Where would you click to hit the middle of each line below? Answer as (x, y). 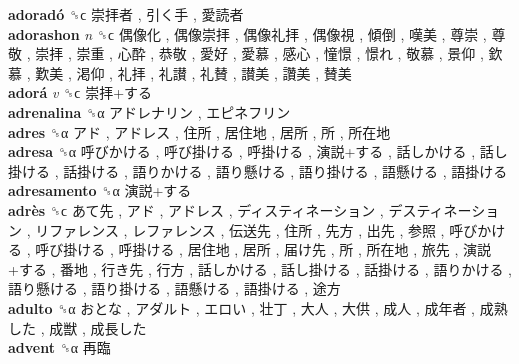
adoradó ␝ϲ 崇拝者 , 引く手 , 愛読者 (126, 14)
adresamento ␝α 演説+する (100, 190)
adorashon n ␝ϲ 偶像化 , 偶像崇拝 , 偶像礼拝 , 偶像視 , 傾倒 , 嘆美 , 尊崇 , (247, 33)
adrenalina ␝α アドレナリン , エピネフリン (149, 111)
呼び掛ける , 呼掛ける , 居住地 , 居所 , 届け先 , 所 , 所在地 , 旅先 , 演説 (263, 249)
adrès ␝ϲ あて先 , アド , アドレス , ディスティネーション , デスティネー (240, 209)
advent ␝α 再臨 (59, 347)
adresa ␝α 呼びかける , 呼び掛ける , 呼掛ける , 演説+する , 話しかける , (242, 151)
